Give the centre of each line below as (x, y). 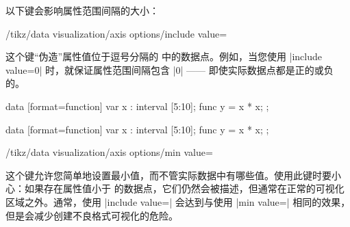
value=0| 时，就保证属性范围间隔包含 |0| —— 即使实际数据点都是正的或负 (170, 69)
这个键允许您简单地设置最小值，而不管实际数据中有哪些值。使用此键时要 (168, 175)
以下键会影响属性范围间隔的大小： (82, 10)
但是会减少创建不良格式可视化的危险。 (92, 215)
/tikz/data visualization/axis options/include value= (116, 33)
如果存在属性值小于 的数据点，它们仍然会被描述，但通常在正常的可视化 (184, 188)
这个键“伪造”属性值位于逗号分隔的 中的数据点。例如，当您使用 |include (164, 56)
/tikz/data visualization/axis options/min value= (109, 152)
